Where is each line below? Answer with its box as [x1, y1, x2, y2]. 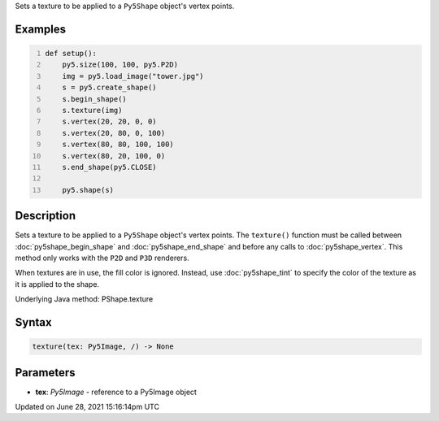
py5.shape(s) [62, 185, 114, 194]
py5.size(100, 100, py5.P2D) [62, 60, 179, 69]
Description [15, 209, 76, 223]
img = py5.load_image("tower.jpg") [62, 72, 204, 80]
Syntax [15, 315, 52, 329]
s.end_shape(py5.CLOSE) [62, 163, 158, 171]
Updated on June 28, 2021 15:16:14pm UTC [15, 402, 160, 412]
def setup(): [45, 49, 98, 58]
